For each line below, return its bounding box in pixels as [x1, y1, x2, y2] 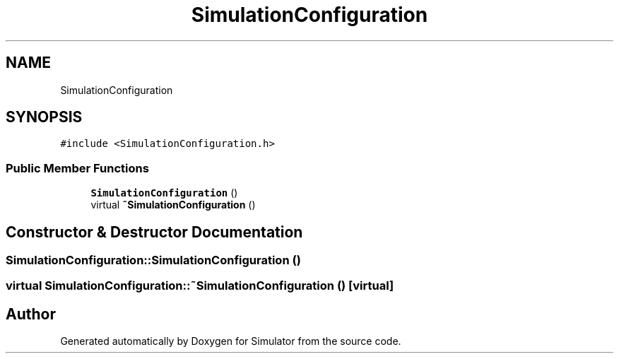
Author [6, 305, 56, 323]
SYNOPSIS [6, 108, 83, 126]
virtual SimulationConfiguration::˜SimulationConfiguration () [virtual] [6, 278, 394, 293]
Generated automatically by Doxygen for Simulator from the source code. [60, 335, 401, 348]
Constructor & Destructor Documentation [6, 223, 303, 241]
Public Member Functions [6, 160, 149, 175]
